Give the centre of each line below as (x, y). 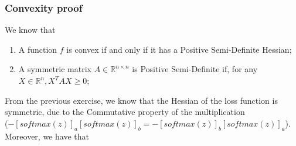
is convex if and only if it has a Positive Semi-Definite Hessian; (179, 49)
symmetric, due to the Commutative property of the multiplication (125, 112)
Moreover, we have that (47, 136)
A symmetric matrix (55, 69)
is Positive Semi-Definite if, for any (195, 69)
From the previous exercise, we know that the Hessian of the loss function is (141, 100)
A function (38, 49)
